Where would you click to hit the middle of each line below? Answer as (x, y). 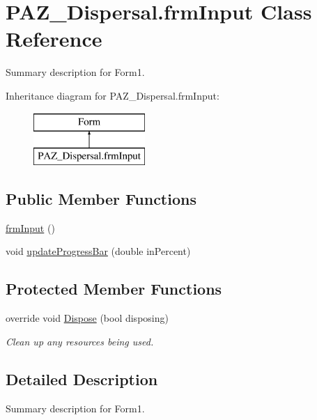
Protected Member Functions (114, 289)
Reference (54, 39)
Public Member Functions (101, 199)
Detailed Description (82, 379)
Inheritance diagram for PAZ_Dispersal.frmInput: (113, 95)
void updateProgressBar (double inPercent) (98, 251)
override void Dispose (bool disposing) (87, 318)
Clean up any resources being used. (80, 341)
